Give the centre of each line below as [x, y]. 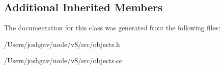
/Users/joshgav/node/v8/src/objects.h [62, 44]
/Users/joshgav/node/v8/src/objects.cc [63, 60]
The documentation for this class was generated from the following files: [112, 28]
